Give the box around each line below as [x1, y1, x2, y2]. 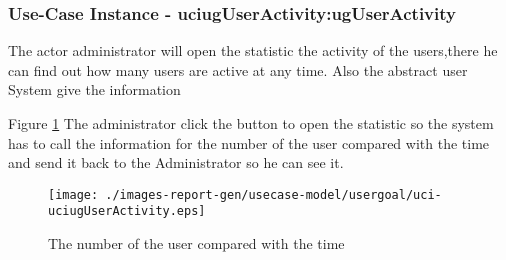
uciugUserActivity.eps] [48, 204, 206, 219]
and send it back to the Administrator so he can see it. [8, 152, 344, 173]
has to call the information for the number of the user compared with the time [8, 132, 490, 153]
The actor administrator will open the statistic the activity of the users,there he [8, 40, 498, 61]
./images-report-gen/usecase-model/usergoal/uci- [105, 187, 442, 202]
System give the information [8, 79, 181, 100]
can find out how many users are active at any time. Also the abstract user [8, 59, 468, 80]
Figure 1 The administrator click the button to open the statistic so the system [8, 113, 494, 133]
